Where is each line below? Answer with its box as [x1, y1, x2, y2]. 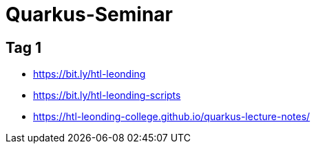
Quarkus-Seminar [6, 3, 173, 26]
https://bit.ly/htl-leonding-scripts [33, 89, 181, 102]
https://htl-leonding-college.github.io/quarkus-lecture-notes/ [33, 111, 310, 123]
